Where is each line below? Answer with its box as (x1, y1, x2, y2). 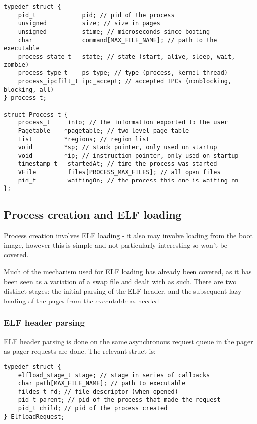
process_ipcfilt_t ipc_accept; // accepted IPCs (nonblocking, (18, 77, 232, 85)
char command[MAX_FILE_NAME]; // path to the (18, 36, 217, 44)
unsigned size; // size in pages (18, 20, 160, 27)
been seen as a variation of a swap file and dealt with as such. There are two (4, 276, 237, 286)
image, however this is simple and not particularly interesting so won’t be (4, 240, 228, 250)
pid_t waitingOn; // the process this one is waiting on (18, 177, 239, 184)
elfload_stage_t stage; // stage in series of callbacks (18, 371, 210, 379)
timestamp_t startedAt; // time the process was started (18, 160, 217, 168)
